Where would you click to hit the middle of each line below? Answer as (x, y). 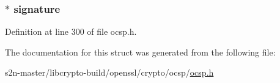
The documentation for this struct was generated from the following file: (140, 52)
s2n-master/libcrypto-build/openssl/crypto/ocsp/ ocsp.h (109, 72)
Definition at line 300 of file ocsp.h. (71, 31)
